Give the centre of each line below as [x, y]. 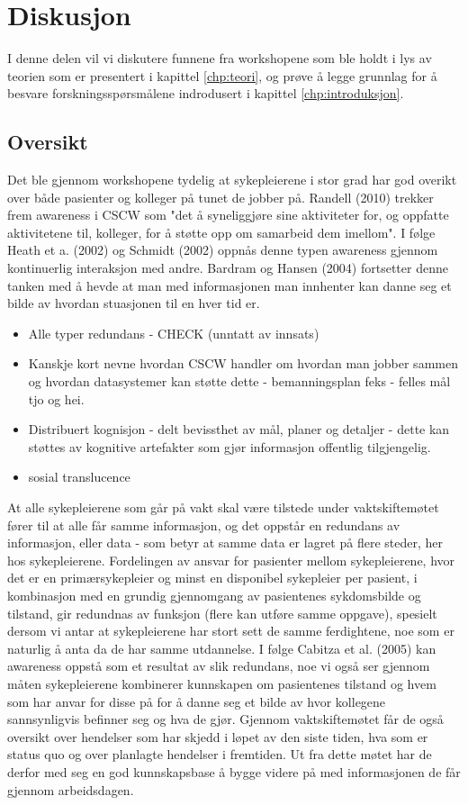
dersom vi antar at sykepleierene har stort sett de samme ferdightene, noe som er [231, 631]
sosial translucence [79, 477]
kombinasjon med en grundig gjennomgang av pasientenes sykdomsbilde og [214, 595]
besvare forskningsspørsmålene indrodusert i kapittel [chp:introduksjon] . [206, 93]
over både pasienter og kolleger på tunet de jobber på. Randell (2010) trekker [220, 197]
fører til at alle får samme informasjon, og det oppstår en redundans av [204, 525]
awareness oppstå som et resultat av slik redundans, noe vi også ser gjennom [219, 666]
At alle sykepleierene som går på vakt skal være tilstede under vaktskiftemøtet [223, 507]
